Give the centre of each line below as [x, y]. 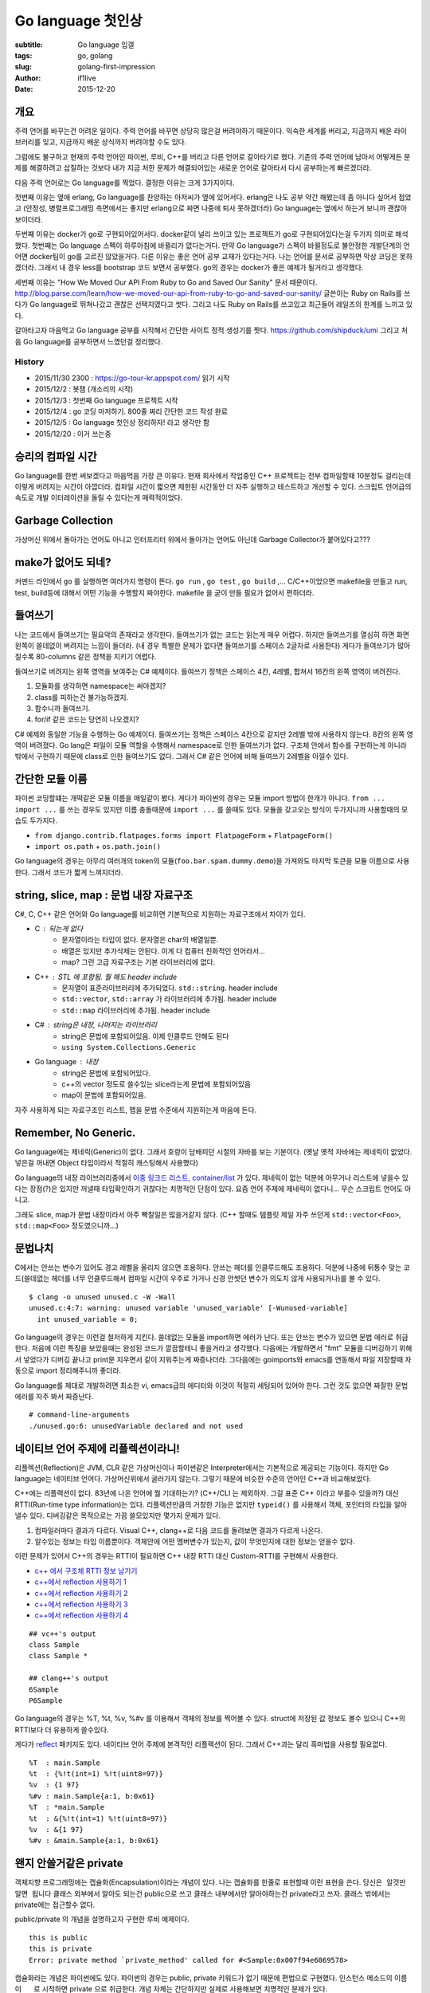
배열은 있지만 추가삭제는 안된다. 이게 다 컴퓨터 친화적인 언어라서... [164, 951]
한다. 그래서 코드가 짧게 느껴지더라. [69, 872]
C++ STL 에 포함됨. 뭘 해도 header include [106, 977]
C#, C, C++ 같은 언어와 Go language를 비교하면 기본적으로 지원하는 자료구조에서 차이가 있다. [160, 914]
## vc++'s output [63, 1633]
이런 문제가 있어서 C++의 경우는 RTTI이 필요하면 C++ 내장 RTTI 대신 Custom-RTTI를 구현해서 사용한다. [176, 1556]
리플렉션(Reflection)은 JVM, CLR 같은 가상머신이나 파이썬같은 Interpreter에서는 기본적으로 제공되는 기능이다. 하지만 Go [202, 1468]
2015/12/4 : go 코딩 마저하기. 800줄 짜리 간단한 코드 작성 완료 [131, 411]
